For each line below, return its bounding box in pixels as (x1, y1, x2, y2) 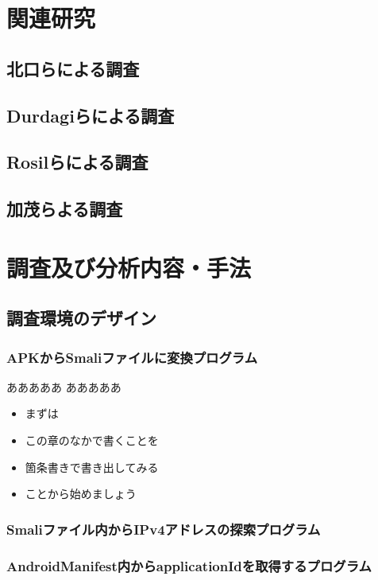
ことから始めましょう (25, 485, 137, 502)
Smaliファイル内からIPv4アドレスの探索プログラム (6, 519, 321, 539)
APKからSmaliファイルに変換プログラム (6, 347, 258, 367)
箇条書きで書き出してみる (25, 458, 159, 475)
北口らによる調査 (6, 56, 140, 80)
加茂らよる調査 (6, 197, 123, 221)
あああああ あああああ (6, 378, 121, 395)
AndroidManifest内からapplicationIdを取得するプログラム (6, 555, 372, 575)
